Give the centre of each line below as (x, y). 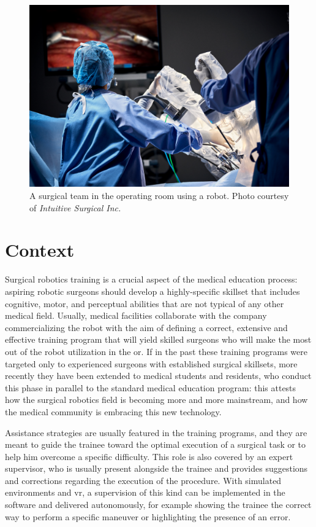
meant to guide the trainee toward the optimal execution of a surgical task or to (156, 444)
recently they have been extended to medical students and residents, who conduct (158, 376)
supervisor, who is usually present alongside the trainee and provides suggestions (156, 468)
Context (40, 250)
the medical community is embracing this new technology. (113, 411)
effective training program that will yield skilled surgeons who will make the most (158, 339)
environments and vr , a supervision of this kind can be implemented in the (145, 492)
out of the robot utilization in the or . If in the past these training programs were (156, 351)
